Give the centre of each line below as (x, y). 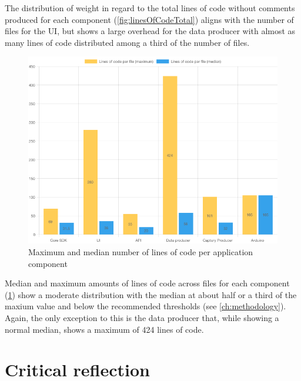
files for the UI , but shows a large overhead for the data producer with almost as (150, 31)
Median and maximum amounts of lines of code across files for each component (147, 283)
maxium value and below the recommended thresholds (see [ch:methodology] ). (146, 306)
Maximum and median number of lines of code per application (141, 251)
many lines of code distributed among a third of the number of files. (127, 42)
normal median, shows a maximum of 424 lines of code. (104, 329)
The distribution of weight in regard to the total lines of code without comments (150, 8)
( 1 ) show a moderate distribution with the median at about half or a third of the (151, 294)
